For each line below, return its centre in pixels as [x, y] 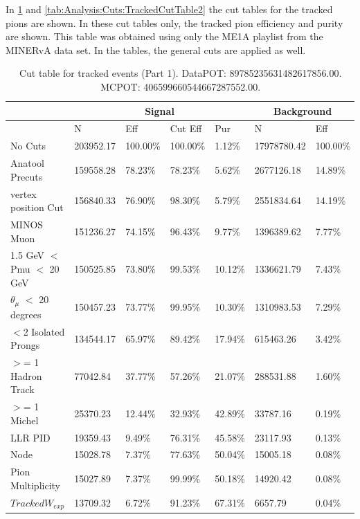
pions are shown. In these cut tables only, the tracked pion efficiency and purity [174, 22]
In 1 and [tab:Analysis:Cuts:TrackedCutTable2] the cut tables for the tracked [169, 9]
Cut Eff [186, 128]
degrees [26, 314]
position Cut [37, 207]
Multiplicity [35, 485]
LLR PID [30, 437]
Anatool [28, 163]
